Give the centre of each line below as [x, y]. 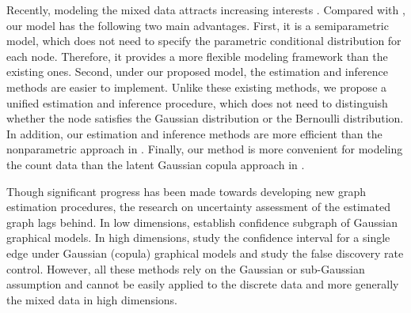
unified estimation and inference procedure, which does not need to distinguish [197, 102]
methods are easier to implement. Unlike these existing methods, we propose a [197, 87]
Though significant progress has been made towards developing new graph [186, 191]
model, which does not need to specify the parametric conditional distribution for [204, 41]
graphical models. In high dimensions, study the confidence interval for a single [198, 238]
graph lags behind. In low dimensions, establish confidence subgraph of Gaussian [202, 222]
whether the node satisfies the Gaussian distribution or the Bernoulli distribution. [205, 118]
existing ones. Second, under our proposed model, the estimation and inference [197, 72]
